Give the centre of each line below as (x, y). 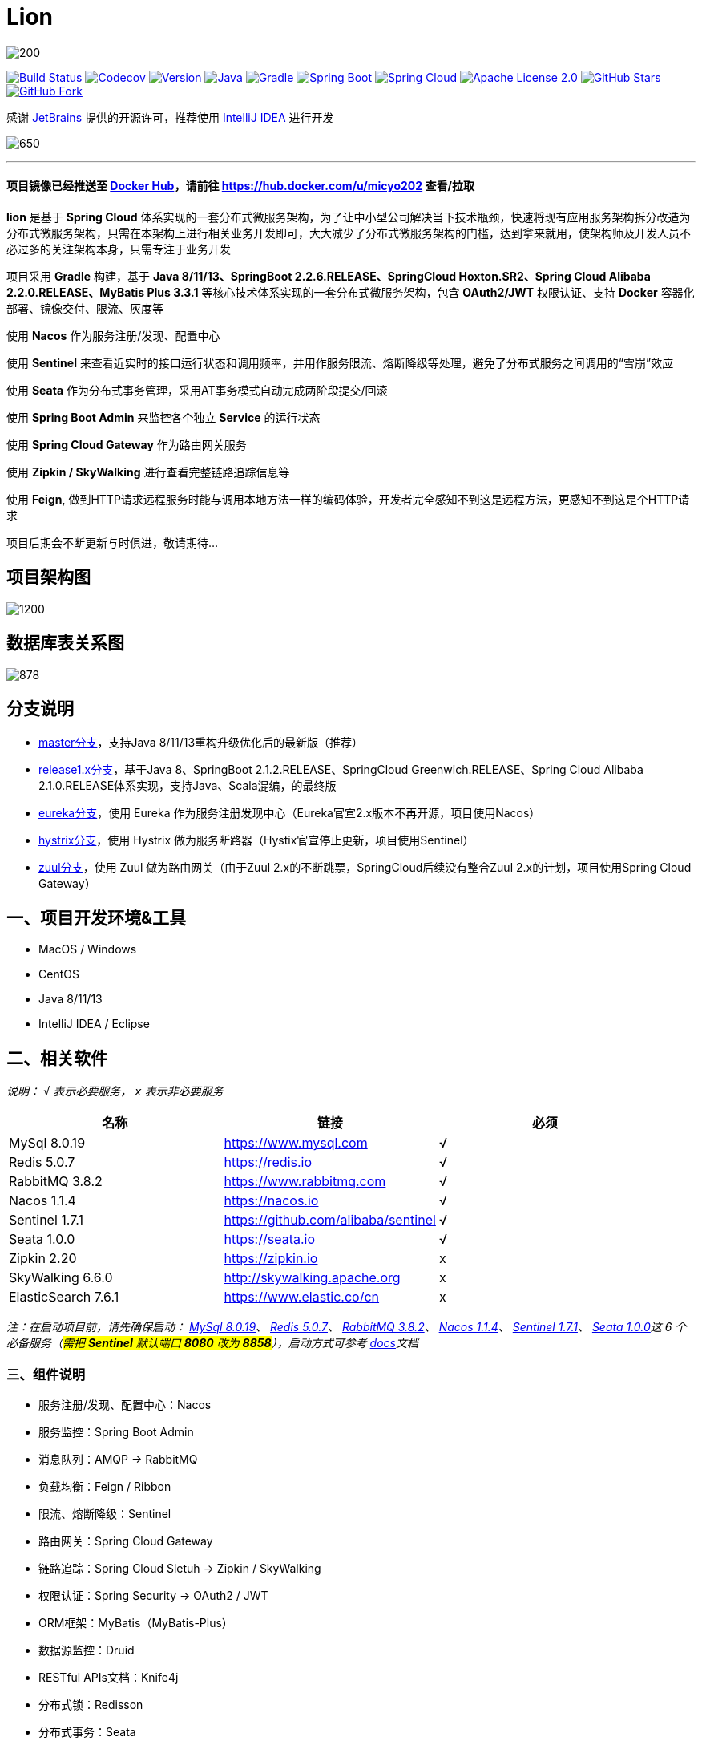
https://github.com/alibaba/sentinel (330, 1220)
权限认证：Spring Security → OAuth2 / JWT (153, 1595)
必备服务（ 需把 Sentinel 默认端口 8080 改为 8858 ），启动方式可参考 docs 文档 (212, 1343)
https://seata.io (270, 1239)
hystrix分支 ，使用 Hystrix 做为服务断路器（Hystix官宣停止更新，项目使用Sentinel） (256, 840)
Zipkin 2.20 (43, 1259)
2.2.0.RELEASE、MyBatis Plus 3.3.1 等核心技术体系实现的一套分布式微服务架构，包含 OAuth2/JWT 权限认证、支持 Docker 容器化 (351, 292)
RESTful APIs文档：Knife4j (109, 1677)
